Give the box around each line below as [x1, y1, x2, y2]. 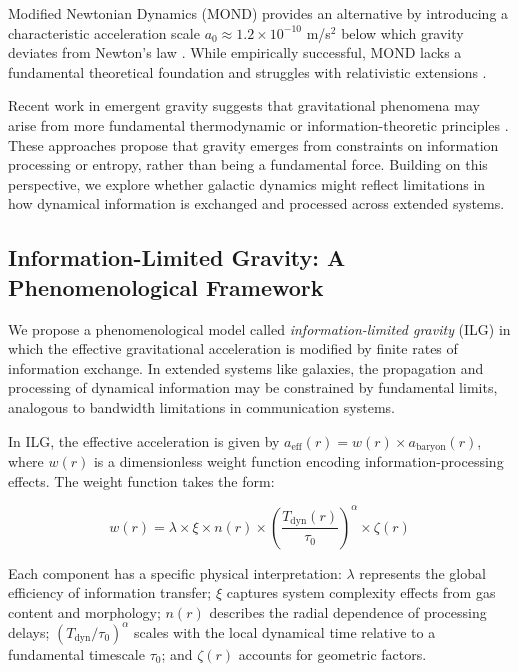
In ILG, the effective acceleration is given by [8, 430, 280, 451]
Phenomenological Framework [8, 271, 324, 302]
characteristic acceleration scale [8, 22, 200, 43]
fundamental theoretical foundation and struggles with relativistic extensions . [8, 61, 487, 82]
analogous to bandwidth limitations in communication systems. [8, 396, 395, 417]
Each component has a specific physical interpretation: [8, 562, 342, 583]
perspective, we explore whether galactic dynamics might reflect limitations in [8, 173, 486, 194]
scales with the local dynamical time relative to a [134, 621, 436, 642]
